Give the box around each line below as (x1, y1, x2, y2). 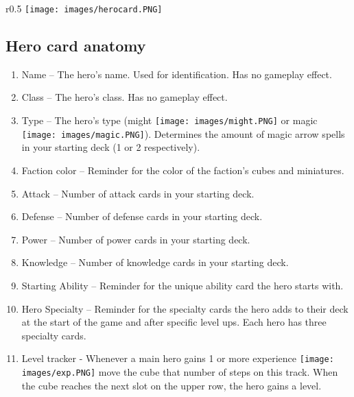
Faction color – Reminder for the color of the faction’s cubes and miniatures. (21, 163, 344, 177)
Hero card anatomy (5, 35, 146, 56)
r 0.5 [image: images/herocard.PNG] (5, 1, 163, 15)
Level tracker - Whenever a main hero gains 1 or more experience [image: (21, 351, 334, 365)
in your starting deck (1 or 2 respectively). (21, 140, 200, 154)
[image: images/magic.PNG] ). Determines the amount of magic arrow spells (21, 126, 345, 141)
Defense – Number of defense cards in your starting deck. (21, 209, 263, 224)
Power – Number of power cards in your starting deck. (21, 232, 250, 246)
